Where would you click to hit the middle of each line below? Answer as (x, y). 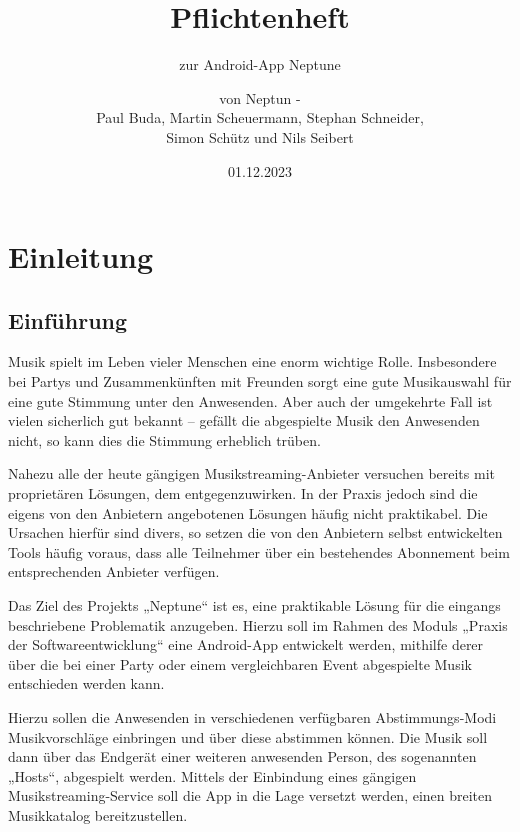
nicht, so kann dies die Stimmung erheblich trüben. (164, 439)
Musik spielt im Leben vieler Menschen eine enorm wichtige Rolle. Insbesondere (252, 361)
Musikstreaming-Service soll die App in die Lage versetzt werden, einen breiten (250, 795)
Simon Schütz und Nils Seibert (260, 136)
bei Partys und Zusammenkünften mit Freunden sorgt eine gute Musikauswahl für (260, 381)
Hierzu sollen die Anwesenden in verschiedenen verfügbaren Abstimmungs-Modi (252, 716)
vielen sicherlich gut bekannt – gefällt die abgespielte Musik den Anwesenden (244, 420)
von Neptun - (260, 97)
